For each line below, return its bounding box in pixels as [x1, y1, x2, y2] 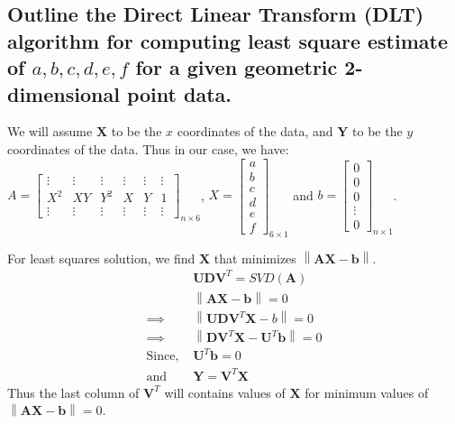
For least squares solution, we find [7, 248, 196, 267]
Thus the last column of [7, 383, 140, 401]
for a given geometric [135, 53, 338, 81]
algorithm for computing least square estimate [7, 26, 449, 54]
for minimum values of [305, 383, 429, 401]
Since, [146, 350, 179, 364]
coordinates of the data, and [177, 122, 333, 141]
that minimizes [214, 248, 296, 267]
